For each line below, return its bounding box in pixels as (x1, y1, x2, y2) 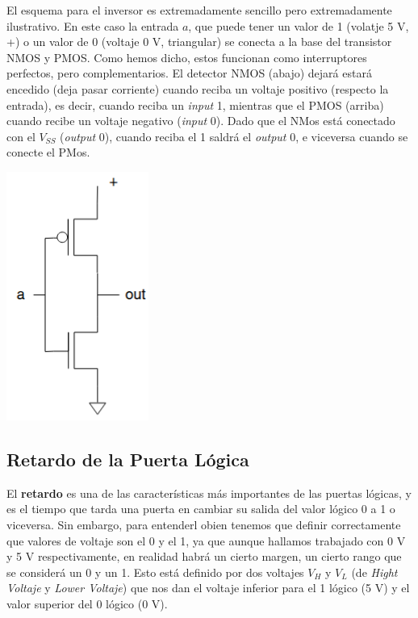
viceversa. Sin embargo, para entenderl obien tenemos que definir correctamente (6, 516, 401, 532)
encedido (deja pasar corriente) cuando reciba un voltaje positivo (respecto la (6, 80, 389, 97)
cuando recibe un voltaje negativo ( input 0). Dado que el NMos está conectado (6, 112, 395, 129)
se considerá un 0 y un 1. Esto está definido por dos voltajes (6, 563, 304, 580)
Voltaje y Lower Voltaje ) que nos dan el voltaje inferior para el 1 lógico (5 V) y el (6, 579, 410, 596)
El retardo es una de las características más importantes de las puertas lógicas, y (6, 484, 412, 501)
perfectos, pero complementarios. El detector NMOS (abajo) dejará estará (6, 65, 372, 81)
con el (6, 127, 36, 144)
